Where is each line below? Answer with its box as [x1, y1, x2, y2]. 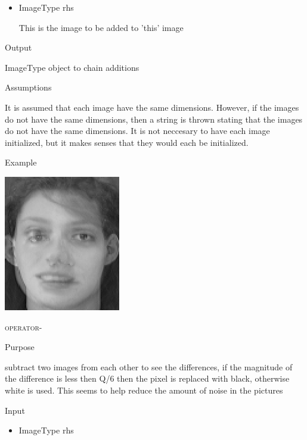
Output [5, 41, 32, 54]
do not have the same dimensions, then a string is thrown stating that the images [5, 113, 303, 125]
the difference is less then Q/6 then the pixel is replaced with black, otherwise [5, 372, 290, 385]
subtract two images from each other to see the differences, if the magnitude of [5, 360, 293, 373]
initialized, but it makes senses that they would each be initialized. [5, 136, 249, 148]
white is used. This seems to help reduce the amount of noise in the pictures [5, 383, 283, 396]
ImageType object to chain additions [5, 61, 139, 73]
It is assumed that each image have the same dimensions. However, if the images [5, 101, 299, 113]
